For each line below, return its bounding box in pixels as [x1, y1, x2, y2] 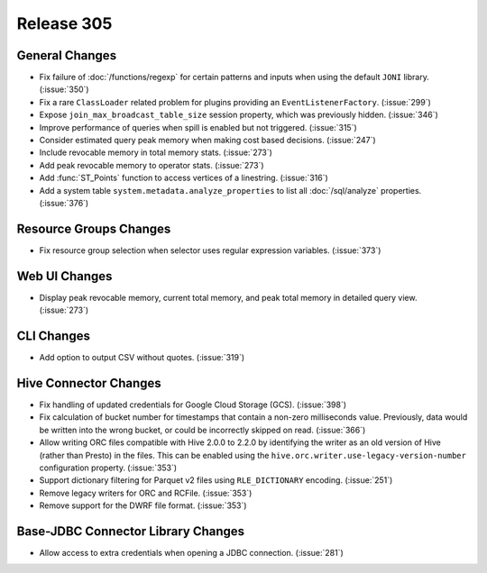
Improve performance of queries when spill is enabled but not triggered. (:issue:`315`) [39, 122, 358, 132]
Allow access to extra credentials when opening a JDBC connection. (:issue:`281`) [39, 548, 345, 559]
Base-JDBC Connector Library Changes [16, 523, 245, 539]
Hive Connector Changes [16, 375, 161, 391]
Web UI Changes [16, 268, 113, 284]
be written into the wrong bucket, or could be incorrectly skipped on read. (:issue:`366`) [39, 424, 366, 435]
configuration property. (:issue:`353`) [39, 462, 178, 473]
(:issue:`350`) [39, 84, 89, 95]
